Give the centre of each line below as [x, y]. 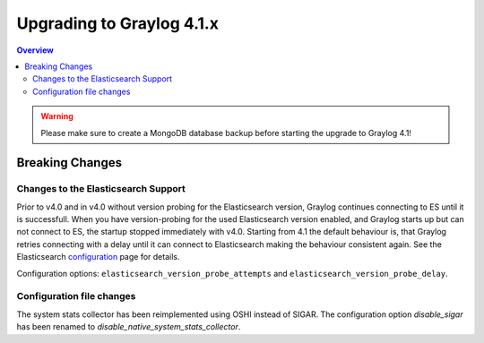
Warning [57, 116]
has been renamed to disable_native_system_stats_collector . [129, 327]
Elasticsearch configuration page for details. [98, 257]
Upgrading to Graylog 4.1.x [118, 23]
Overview [35, 50]
